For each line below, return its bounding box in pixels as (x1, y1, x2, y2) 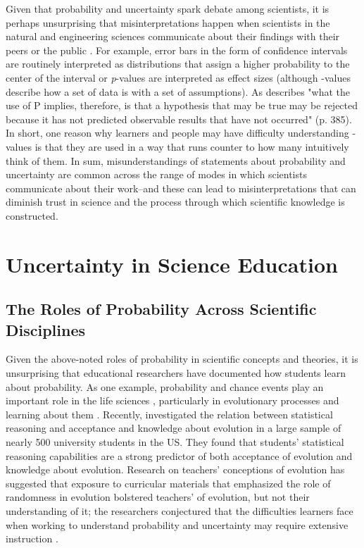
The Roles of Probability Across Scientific (6, 298, 317, 320)
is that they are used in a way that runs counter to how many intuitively (34, 139, 349, 154)
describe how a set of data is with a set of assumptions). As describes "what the (6, 84, 351, 99)
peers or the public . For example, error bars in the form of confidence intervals (6, 42, 348, 57)
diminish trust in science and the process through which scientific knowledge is (6, 194, 345, 209)
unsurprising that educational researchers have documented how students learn (6, 366, 346, 380)
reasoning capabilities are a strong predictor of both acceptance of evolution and (6, 448, 353, 463)
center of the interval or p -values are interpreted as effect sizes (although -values (6, 70, 351, 85)
